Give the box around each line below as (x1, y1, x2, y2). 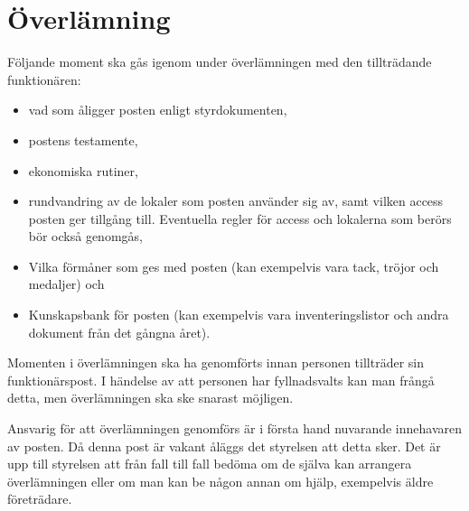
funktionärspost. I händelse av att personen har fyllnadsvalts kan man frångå (7, 370, 435, 389)
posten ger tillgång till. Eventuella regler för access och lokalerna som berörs (28, 209, 452, 228)
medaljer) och (28, 274, 105, 293)
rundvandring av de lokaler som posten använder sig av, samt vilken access (28, 191, 444, 210)
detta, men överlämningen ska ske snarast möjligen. (7, 388, 294, 407)
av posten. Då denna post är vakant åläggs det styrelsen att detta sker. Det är (7, 436, 441, 455)
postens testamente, (28, 130, 138, 149)
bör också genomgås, (28, 227, 143, 246)
